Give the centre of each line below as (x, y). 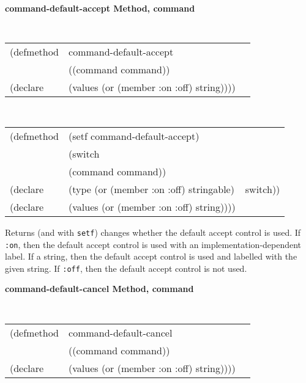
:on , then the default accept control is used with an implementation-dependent (153, 244)
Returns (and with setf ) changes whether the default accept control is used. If (153, 232)
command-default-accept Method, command (100, 8)
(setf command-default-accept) (134, 136)
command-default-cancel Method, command (99, 289)
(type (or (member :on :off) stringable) (151, 189)
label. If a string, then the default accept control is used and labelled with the (151, 256)
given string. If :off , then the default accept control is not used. (126, 268)
